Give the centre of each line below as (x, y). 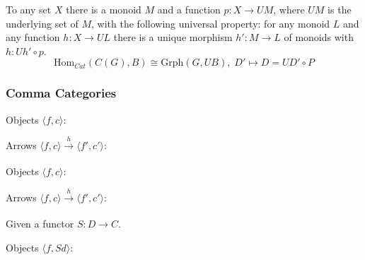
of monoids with (319, 37)
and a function (189, 9)
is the (340, 9)
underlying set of (42, 23)
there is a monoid (104, 9)
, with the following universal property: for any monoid (211, 23)
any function (33, 37)
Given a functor (40, 224)
